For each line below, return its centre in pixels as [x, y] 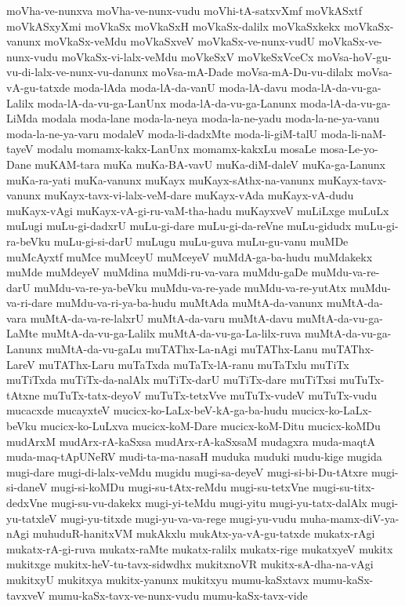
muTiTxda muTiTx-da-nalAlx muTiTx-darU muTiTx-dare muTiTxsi [171, 380]
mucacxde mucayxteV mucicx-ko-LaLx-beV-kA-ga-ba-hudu [147, 410]
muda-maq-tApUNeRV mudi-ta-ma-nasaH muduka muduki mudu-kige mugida [194, 456]
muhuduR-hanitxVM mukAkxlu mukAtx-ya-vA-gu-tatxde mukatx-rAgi [204, 533]
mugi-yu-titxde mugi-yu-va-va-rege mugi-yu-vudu [179, 518]
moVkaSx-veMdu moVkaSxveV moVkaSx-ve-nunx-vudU [179, 41]
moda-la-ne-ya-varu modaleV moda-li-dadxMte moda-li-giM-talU [162, 133]
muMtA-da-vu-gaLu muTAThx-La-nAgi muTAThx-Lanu [182, 349]
